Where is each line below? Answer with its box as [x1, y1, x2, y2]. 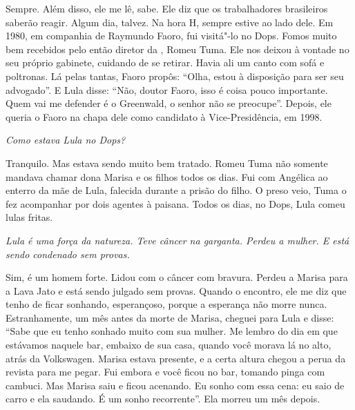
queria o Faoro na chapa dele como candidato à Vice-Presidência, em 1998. [6, 109, 323, 124]
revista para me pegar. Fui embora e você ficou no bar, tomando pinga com [6, 364, 325, 379]
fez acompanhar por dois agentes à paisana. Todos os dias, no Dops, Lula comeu [6, 196, 345, 211]
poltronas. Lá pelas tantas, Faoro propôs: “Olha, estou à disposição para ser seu [6, 68, 344, 83]
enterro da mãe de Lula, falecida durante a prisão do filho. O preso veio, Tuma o [6, 183, 347, 197]
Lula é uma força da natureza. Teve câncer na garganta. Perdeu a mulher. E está [6, 233, 349, 247]
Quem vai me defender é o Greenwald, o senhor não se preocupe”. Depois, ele [6, 96, 332, 110]
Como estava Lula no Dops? [6, 133, 126, 147]
